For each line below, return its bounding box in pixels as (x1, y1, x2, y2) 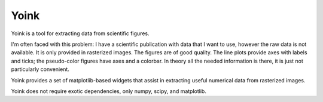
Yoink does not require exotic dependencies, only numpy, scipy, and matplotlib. (11, 87, 206, 95)
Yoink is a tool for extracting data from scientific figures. (11, 30, 150, 37)
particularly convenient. (11, 66, 70, 73)
